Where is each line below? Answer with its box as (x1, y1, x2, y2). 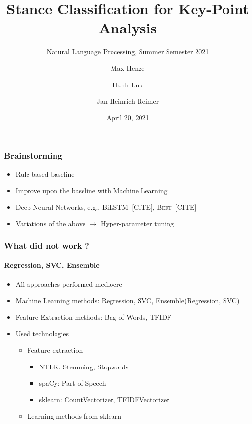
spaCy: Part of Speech (39, 378, 106, 388)
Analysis (98, 18, 157, 38)
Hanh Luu (112, 79, 143, 89)
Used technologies (15, 328, 69, 339)
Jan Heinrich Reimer (96, 96, 159, 106)
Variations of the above (15, 218, 85, 228)
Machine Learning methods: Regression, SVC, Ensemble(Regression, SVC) (15, 295, 240, 306)
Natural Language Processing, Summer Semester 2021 (46, 46, 209, 57)
